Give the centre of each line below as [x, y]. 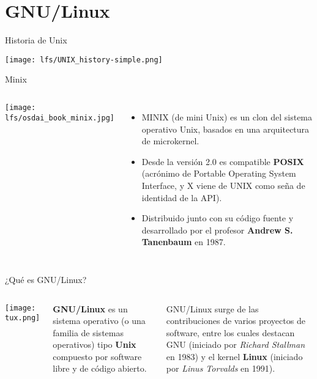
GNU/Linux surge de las [212, 308]
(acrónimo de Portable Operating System [219, 173]
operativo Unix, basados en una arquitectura [226, 129]
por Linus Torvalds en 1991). [221, 368]
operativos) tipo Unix [95, 344]
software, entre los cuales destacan [230, 332]
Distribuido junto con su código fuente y [218, 218]
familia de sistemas [88, 332]
